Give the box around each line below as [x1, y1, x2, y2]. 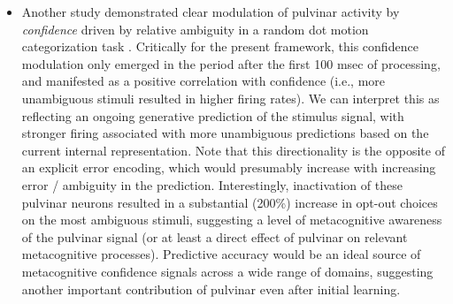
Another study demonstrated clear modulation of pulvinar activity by [21, 3, 400, 20]
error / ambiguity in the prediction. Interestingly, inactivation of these [21, 175, 403, 194]
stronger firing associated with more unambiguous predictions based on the [21, 124, 429, 142]
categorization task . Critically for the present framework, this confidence [21, 37, 418, 56]
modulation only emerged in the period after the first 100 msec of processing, [21, 54, 441, 72]
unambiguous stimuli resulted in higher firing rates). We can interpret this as [21, 88, 440, 107]
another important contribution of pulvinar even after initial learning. [21, 279, 401, 298]
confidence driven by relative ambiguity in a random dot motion [21, 19, 369, 38]
